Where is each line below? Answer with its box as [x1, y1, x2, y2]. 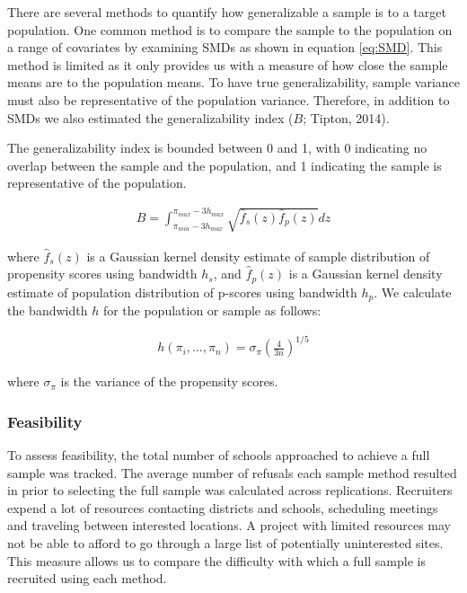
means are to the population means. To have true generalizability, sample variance [7, 73, 460, 92]
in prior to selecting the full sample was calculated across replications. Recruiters [7, 481, 453, 500]
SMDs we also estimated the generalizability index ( [7, 108, 294, 127]
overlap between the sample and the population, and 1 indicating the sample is [7, 155, 442, 174]
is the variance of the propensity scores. [60, 372, 278, 391]
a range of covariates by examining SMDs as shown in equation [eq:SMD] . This [7, 38, 443, 57]
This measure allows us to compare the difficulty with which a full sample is [7, 551, 426, 570]
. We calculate [374, 282, 452, 301]
